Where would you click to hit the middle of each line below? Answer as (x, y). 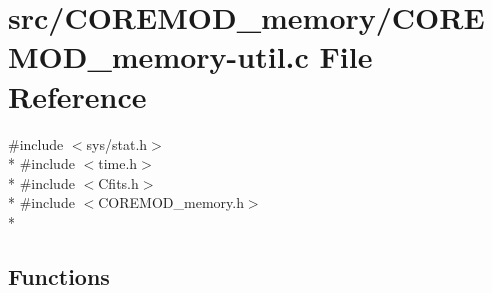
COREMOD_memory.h (171, 202)
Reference (77, 95)
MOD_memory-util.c (158, 56)
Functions (59, 275)
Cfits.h (118, 182)
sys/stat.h (117, 143)
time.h (118, 163)
